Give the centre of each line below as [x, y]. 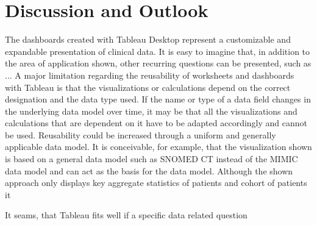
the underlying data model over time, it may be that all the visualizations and [151, 111]
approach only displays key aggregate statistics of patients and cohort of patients [156, 183]
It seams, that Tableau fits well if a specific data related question [126, 215]
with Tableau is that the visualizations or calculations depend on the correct [148, 87]
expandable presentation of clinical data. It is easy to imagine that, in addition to [158, 51]
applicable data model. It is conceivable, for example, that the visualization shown [158, 147]
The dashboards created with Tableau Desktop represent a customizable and [148, 39]
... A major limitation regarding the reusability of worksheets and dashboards [150, 75]
